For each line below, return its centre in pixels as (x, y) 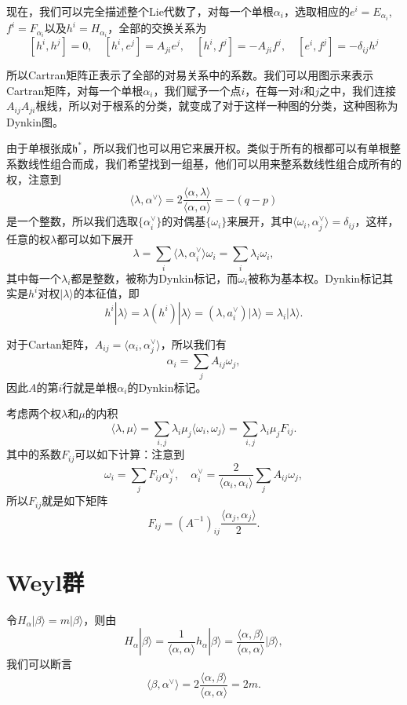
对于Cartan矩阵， (51, 343)
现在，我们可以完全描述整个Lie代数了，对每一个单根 (140, 11)
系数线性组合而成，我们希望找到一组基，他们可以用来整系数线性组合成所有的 (204, 164)
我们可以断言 (39, 664)
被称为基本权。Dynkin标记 (315, 278)
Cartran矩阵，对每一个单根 (75, 90)
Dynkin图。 (35, 121)
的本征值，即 (106, 293)
